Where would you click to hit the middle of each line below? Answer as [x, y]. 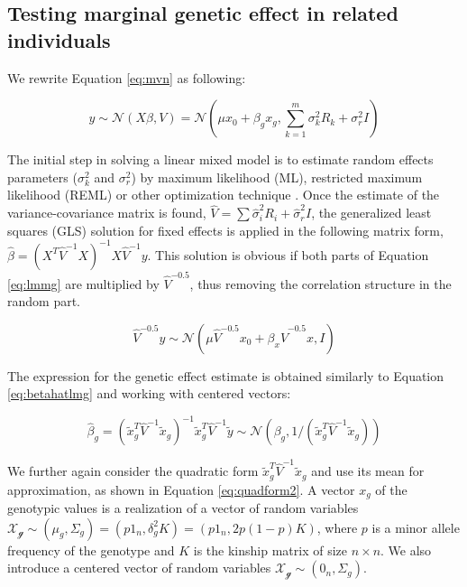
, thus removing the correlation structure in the [320, 283]
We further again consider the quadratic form [133, 471]
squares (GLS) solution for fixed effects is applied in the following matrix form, [225, 230]
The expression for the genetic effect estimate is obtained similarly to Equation [226, 375]
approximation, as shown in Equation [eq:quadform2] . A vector [181, 489]
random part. [44, 301]
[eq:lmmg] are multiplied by [83, 283]
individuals [59, 39]
